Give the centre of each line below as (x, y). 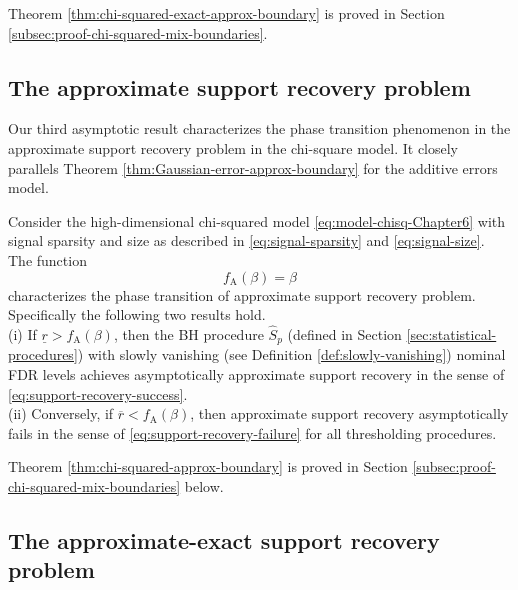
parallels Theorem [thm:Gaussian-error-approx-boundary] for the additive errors (253, 167)
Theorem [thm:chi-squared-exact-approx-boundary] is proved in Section (226, 13)
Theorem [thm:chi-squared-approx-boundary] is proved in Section (208, 466)
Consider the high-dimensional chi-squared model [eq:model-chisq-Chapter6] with (257, 220)
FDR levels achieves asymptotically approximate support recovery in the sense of (256, 374)
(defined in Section (344, 333)
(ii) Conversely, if (61, 413)
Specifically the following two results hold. (137, 314)
